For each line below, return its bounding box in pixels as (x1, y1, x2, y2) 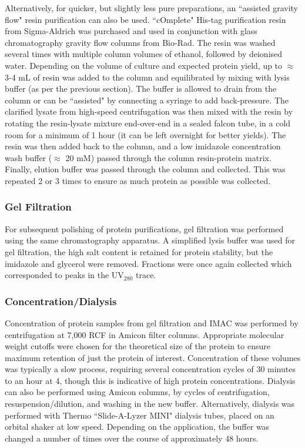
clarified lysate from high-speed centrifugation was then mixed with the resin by (5, 105, 293, 118)
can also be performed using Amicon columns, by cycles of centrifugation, (5, 386, 270, 398)
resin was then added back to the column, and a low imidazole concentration (5, 140, 281, 152)
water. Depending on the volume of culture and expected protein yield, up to (5, 59, 283, 71)
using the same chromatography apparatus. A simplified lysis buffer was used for (5, 234, 295, 246)
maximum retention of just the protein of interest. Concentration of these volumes (5, 351, 301, 363)
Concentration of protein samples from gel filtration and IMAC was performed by (5, 316, 299, 329)
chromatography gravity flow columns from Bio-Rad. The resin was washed (5, 36, 276, 48)
